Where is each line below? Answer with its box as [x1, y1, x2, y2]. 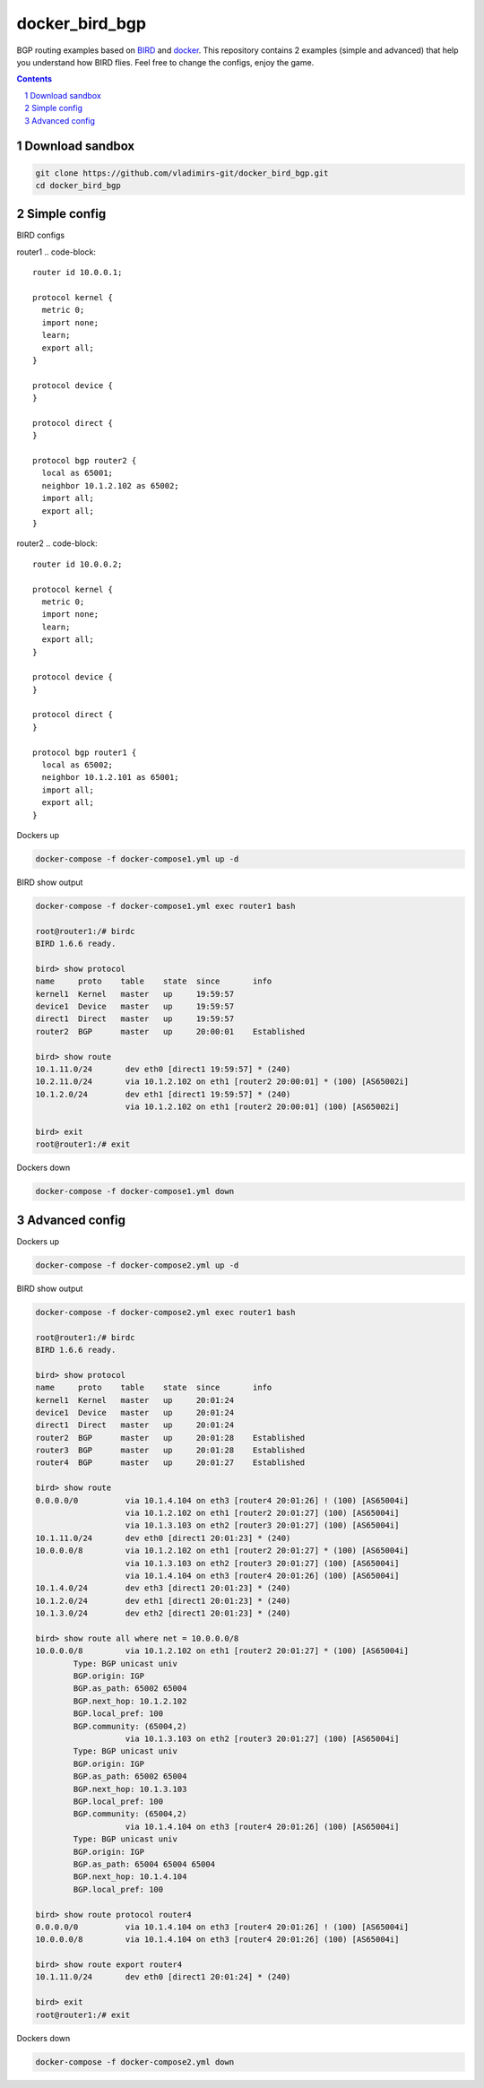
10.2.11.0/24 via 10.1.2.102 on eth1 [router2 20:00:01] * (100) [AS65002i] [35, 1077, 410, 1087]
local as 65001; [41, 468, 114, 479]
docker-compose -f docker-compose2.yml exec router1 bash [35, 1307, 296, 1317]
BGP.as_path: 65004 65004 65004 [73, 1858, 215, 1869]
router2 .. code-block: [16, 538, 98, 549]
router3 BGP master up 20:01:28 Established [35, 1445, 306, 1456]
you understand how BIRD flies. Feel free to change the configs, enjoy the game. [16, 56, 315, 67]
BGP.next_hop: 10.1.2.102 [73, 1695, 187, 1706]
